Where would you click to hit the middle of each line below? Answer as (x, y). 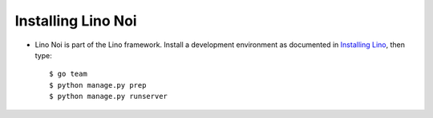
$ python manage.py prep (98, 85)
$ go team (68, 74)
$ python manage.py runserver (109, 96)
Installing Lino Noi (76, 21)
